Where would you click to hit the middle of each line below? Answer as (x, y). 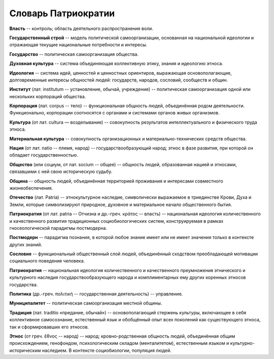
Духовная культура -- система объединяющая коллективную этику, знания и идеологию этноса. (116, 64)
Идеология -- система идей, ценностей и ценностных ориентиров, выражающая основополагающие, (121, 73)
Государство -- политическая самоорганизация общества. (74, 54)
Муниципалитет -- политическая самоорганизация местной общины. (86, 303)
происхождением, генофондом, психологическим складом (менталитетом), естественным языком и (119, 343)
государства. (24, 284)
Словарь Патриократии (62, 13)
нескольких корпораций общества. (48, 96)
